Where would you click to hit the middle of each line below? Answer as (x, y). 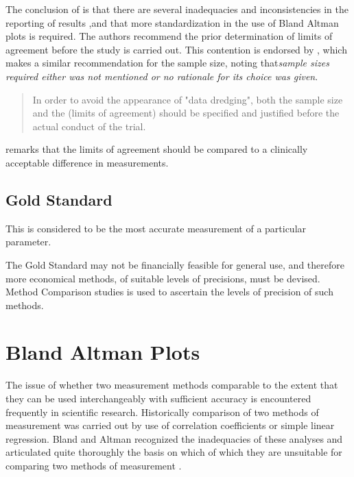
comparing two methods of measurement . (94, 465)
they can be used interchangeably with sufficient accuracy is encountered (158, 399)
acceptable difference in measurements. (87, 162)
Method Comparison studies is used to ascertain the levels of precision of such (169, 292)
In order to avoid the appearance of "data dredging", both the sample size (188, 99)
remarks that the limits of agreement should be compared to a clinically (157, 149)
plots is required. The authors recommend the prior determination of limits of (169, 36)
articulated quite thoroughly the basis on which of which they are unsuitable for (174, 452)
